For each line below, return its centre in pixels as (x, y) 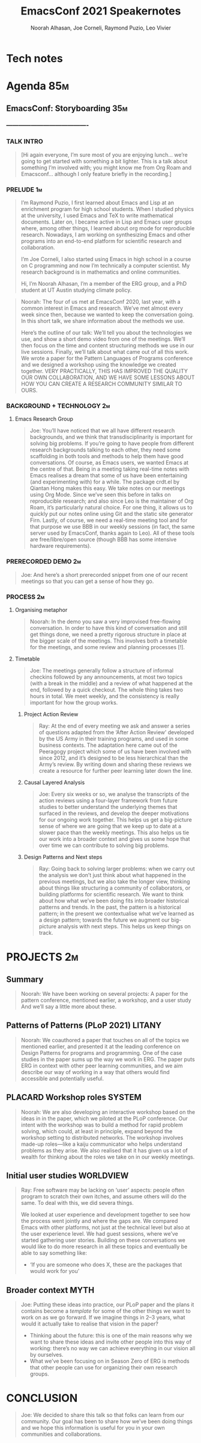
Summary (25, 979)
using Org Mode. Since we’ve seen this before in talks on (100, 495)
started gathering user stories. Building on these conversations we (103, 1240)
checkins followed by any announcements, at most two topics (106, 677)
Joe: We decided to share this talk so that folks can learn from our (103, 1415)
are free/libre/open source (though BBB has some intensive (103, 539)
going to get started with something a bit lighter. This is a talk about (104, 161)
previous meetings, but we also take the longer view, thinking (114, 881)
